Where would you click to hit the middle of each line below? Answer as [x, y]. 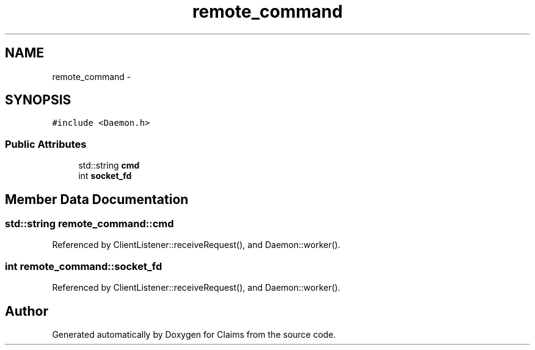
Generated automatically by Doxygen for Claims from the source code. [194, 334]
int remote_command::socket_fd [84, 266]
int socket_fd [105, 176]
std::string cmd [109, 166]
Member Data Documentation [97, 199]
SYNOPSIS [38, 100]
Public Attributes [46, 144]
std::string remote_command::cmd [89, 224]
